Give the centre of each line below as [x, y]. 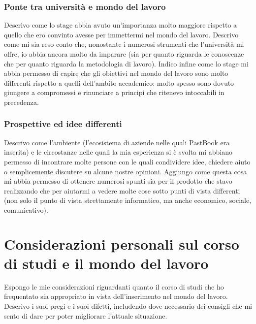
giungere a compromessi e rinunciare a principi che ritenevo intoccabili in [114, 92]
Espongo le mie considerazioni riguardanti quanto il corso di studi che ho [114, 286]
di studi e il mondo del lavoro [106, 263]
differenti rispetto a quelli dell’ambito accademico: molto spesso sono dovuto [119, 82]
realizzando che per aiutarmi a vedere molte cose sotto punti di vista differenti [122, 190]
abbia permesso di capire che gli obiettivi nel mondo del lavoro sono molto [116, 73]
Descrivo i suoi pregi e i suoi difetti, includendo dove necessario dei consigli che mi [128, 306]
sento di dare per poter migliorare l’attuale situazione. [86, 315]
